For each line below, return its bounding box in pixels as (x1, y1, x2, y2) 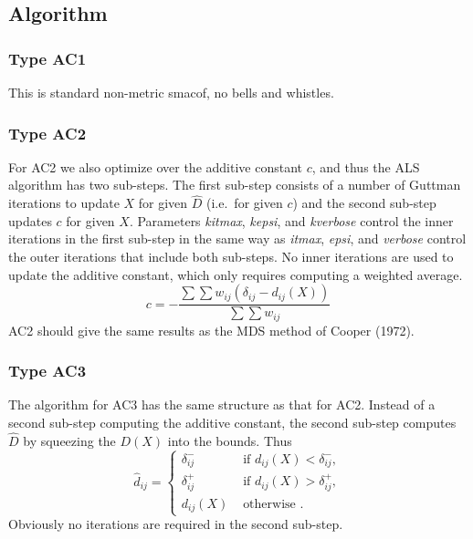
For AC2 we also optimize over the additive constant (8, 157, 302, 176)
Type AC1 (8, 47, 87, 69)
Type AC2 (8, 121, 87, 144)
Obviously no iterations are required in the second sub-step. (8, 514, 343, 534)
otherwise (243, 497, 296, 511)
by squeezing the (23, 430, 116, 450)
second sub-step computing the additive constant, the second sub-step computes (8, 413, 457, 432)
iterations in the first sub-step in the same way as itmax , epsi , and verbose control (8, 229, 467, 248)
